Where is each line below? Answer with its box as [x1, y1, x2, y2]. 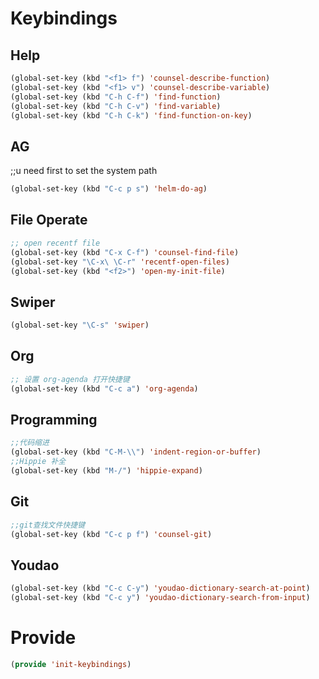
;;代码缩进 [10, 438, 50, 448]
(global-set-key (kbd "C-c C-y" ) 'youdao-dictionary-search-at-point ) [10, 583, 311, 594]
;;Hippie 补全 [10, 457, 67, 467]
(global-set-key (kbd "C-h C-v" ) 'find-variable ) [10, 101, 222, 111]
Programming [10, 412, 98, 429]
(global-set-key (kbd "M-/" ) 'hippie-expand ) [10, 466, 203, 476]
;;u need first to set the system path [10, 165, 158, 177]
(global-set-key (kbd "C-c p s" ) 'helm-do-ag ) [10, 184, 208, 194]
